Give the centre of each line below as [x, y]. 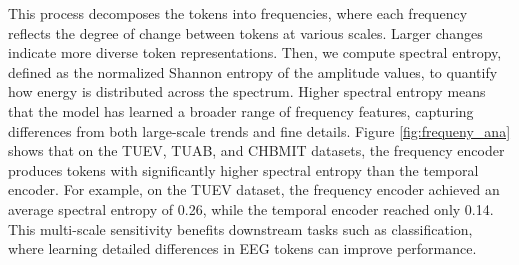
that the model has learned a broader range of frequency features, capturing [241, 110]
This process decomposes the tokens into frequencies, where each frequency [238, 13]
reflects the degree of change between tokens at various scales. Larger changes [245, 32]
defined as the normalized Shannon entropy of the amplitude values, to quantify [253, 71]
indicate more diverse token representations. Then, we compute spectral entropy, [255, 52]
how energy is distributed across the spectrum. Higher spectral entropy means [247, 91]
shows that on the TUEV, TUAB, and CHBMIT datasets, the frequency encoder [256, 150]
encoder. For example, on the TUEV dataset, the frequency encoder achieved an [254, 189]
